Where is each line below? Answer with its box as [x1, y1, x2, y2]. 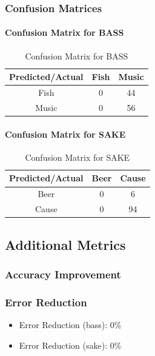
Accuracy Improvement [5, 266, 121, 281]
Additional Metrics [5, 235, 126, 254]
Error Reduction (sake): [19, 338, 108, 351]
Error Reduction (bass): [19, 318, 108, 331]
